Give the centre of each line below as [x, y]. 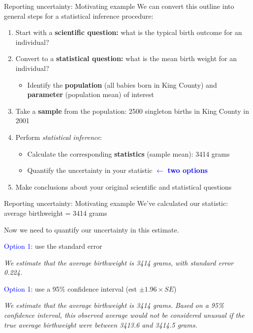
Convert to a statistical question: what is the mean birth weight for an [126, 58]
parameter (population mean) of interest [91, 94]
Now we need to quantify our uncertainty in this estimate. [92, 229]
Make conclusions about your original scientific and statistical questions [124, 186]
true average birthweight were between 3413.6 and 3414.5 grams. [101, 324]
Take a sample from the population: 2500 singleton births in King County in [132, 111]
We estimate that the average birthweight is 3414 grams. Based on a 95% [114, 305]
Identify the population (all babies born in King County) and [122, 84]
